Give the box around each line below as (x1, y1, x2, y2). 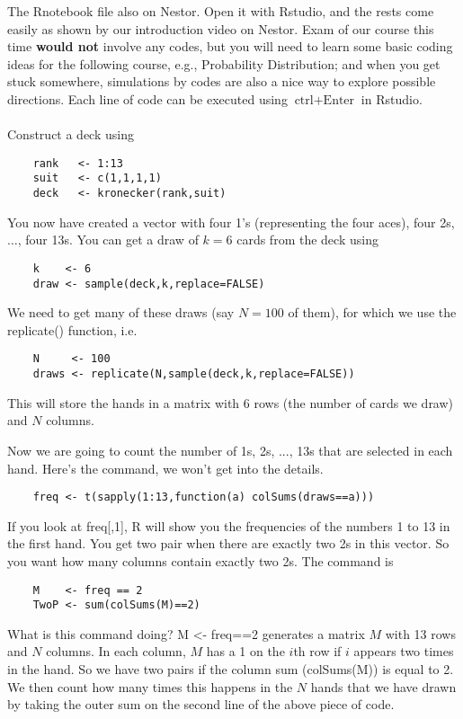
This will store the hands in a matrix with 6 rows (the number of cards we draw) (7, 393, 454, 412)
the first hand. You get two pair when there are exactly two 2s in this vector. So (7, 534, 450, 553)
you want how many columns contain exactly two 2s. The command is (7, 551, 394, 570)
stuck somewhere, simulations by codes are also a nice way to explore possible (7, 72, 436, 91)
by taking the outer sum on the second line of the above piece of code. (7, 695, 395, 714)
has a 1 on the (206, 642, 285, 661)
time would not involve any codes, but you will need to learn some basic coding (7, 37, 453, 56)
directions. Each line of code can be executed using (7, 89, 288, 108)
